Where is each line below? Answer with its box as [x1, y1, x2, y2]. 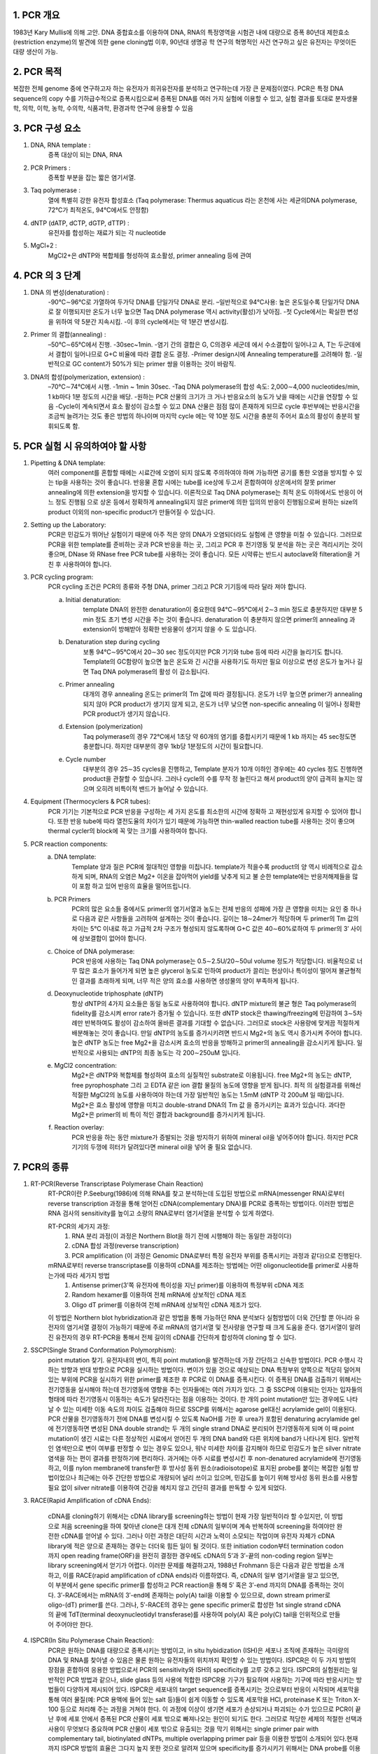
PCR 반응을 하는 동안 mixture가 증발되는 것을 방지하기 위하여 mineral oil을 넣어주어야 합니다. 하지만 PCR [71, 1133, 358, 1142]
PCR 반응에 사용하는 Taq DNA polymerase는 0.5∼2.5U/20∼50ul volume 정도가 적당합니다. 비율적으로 [71, 957, 356, 965]
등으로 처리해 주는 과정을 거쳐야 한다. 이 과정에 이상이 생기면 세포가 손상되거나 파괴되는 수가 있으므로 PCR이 [59, 1705, 354, 1713]
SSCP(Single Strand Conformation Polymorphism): [30, 1346, 176, 1354]
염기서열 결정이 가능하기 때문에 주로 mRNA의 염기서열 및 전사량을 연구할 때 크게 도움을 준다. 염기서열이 [66, 1323, 348, 1332]
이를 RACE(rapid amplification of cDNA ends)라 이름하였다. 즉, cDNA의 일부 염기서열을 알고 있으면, [62, 1571, 339, 1579]
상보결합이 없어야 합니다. [78, 934, 147, 943]
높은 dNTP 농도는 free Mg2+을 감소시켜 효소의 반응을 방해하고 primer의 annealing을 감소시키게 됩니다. [71, 1038, 356, 1047]
